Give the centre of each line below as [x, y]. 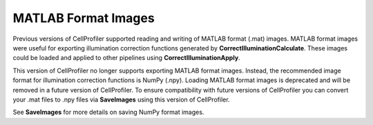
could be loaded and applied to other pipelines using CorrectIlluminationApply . [127, 58]
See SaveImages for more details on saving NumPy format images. [108, 112]
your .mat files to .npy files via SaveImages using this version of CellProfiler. [122, 99]
